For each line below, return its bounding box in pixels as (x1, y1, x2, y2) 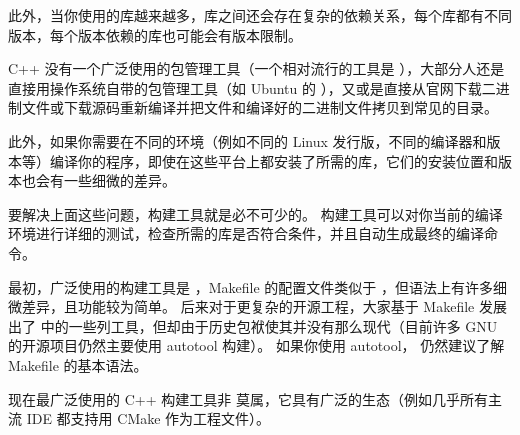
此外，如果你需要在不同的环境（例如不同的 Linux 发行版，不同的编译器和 (8, 130, 487, 151)
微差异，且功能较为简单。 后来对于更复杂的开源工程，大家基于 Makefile (8, 296, 475, 317)
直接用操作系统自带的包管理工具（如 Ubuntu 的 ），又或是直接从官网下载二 (8, 77, 496, 98)
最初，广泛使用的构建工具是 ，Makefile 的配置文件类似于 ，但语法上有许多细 (8, 276, 507, 297)
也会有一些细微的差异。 (21, 170, 176, 191)
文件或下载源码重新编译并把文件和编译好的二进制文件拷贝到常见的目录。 (21, 97, 498, 118)
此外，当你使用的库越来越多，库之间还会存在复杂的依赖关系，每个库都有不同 (8, 5, 512, 25)
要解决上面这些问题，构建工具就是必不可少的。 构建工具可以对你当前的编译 (8, 203, 503, 224)
